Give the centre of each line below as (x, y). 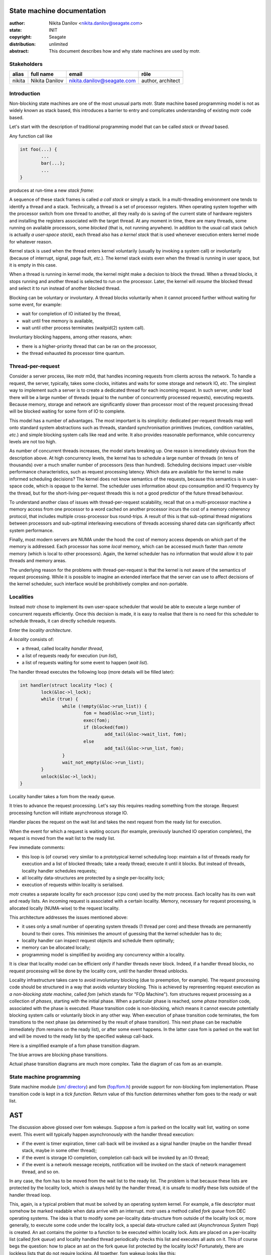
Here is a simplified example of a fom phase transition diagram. (75, 1045)
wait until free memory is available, (58, 321)
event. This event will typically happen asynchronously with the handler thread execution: (102, 1134)
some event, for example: (36, 304)
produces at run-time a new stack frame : (52, 190)
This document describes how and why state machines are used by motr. (125, 51)
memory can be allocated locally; (56, 948)
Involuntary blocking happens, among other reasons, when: (71, 337)
